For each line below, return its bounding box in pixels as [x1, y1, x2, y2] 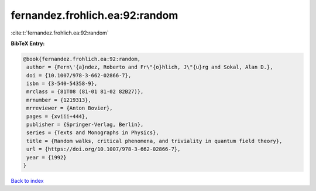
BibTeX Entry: [11, 40, 45, 47]
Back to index [11, 177, 44, 184]
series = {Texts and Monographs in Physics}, [26, 129, 159, 136]
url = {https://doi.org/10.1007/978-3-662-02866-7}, [26, 146, 181, 152]
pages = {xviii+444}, [26, 113, 88, 120]
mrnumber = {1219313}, [26, 97, 92, 103]
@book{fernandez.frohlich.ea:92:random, [23, 56, 140, 62]
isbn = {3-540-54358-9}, [26, 80, 98, 87]
